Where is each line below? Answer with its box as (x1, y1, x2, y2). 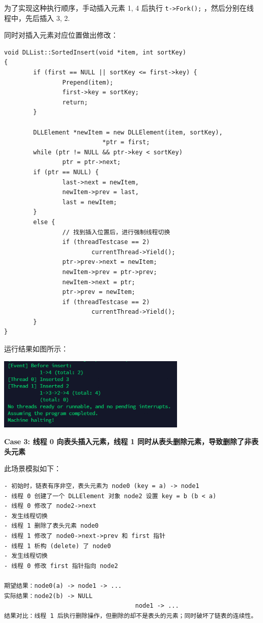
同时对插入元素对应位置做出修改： (4, 30, 118, 40)
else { (33, 218, 55, 226)
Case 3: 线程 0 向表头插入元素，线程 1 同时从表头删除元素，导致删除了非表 (4, 436, 258, 447)
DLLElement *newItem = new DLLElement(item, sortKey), (33, 128, 223, 136)
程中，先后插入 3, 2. (4, 12, 70, 23)
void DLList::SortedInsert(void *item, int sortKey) (4, 48, 186, 56)
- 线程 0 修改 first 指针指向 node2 (4, 562, 118, 570)
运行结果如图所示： (4, 343, 68, 354)
